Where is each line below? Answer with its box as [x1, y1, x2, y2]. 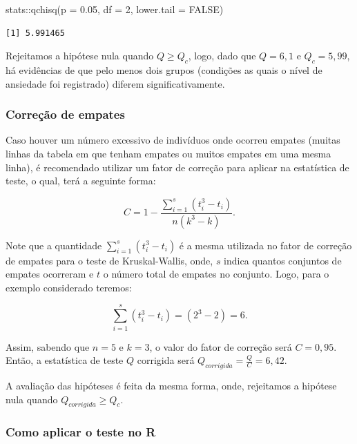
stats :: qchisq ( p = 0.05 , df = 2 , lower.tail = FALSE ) [6, 2, 224, 16]
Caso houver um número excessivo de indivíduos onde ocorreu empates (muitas [6, 133, 340, 147]
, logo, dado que [188, 48, 256, 63]
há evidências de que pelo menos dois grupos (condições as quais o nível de [6, 62, 322, 77]
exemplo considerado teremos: [6, 280, 132, 294]
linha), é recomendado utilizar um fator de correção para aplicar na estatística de [6, 160, 349, 174]
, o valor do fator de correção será [149, 339, 292, 354]
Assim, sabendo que [6, 339, 90, 354]
